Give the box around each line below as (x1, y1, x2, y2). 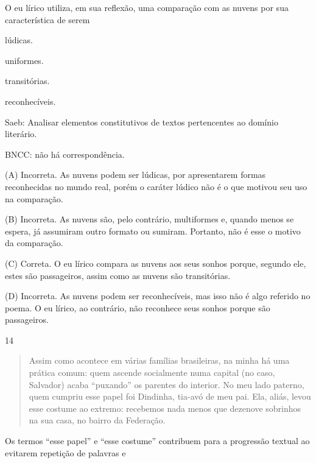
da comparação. (5, 236, 63, 249)
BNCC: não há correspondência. (5, 147, 125, 160)
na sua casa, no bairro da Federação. (29, 414, 166, 426)
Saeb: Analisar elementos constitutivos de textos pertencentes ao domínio (5, 115, 278, 128)
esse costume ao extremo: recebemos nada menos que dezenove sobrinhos (29, 401, 301, 414)
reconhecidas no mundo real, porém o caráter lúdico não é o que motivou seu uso (5, 180, 307, 193)
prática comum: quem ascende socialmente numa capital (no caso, (29, 366, 275, 379)
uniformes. (5, 54, 44, 66)
